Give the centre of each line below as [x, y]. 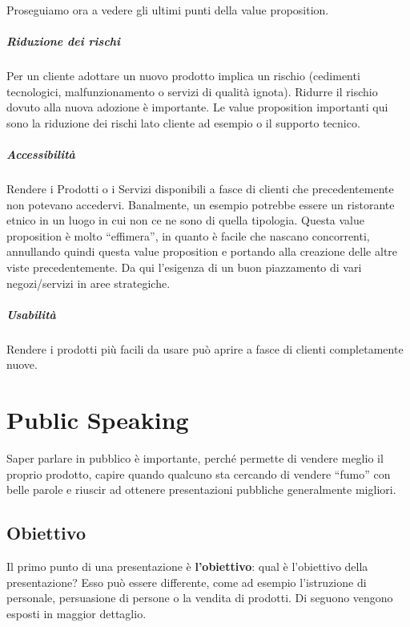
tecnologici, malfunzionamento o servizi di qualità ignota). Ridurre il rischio [192, 91]
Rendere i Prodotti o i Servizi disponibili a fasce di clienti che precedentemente [200, 189]
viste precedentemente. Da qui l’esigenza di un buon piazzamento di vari [184, 267]
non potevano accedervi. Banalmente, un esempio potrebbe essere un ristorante [201, 204]
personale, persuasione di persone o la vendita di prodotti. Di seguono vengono [200, 598]
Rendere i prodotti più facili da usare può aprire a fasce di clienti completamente [205, 348]
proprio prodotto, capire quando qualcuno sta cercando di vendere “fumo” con [199, 473]
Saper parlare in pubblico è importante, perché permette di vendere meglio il [195, 458]
